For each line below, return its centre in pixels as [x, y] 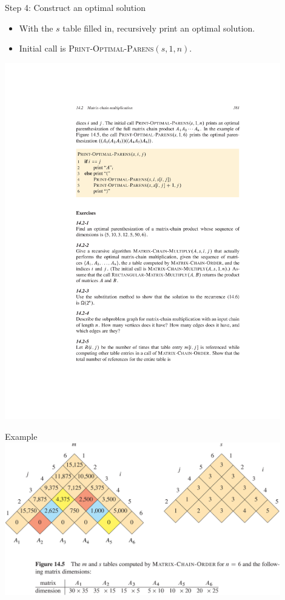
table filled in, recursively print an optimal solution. [159, 28]
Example [21, 436]
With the [36, 28]
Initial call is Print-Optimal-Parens [86, 48]
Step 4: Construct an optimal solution [75, 7]
